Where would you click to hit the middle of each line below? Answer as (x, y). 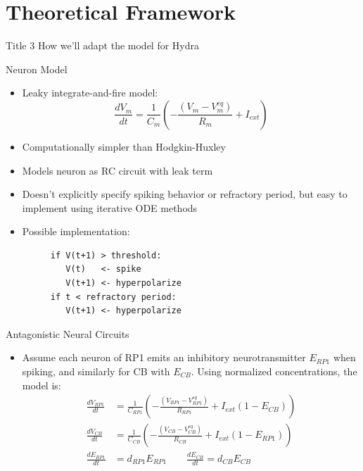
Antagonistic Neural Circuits (68, 333)
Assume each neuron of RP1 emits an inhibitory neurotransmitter (164, 357)
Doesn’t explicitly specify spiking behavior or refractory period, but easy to (185, 194)
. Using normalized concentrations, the (274, 371)
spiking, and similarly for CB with (96, 371)
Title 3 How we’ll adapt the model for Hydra (103, 45)
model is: (42, 385)
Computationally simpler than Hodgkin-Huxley (124, 146)
